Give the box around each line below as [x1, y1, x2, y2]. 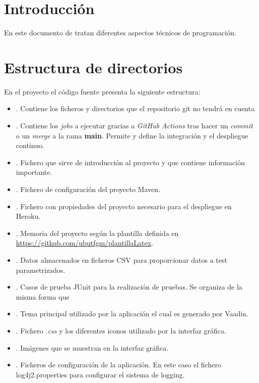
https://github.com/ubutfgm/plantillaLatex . [16, 237, 153, 248]
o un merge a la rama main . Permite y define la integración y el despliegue [16, 130, 248, 140]
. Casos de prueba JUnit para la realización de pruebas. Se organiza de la [16, 281, 242, 292]
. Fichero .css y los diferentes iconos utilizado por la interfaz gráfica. [16, 325, 226, 336]
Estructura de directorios [4, 57, 183, 77]
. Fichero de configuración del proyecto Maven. [16, 184, 160, 194]
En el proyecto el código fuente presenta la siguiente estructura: [4, 86, 201, 97]
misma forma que [16, 291, 70, 302]
